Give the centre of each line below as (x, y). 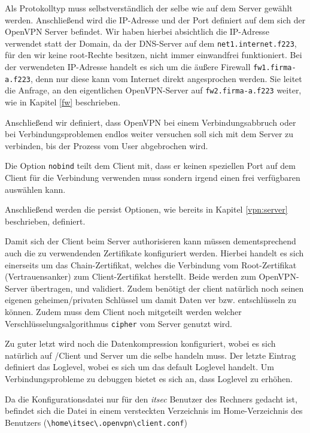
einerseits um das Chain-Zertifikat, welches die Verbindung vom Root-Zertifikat (151, 264)
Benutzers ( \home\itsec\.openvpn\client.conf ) (96, 422)
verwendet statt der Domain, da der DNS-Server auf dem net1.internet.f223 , (151, 43)
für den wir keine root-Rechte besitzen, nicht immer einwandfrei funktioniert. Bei (154, 55)
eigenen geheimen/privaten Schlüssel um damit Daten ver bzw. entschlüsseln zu (151, 300)
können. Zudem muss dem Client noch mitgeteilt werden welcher (123, 311)
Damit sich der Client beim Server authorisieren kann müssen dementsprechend (151, 241)
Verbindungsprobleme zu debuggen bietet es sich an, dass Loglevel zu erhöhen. (149, 379)
